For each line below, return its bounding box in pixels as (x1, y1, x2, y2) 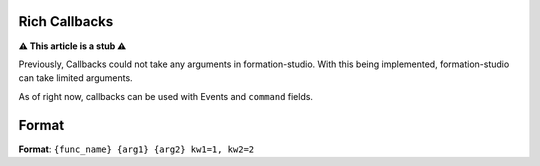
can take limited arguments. (18, 72, 134, 84)
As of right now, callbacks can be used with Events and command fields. (18, 90, 314, 102)
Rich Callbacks (18, 13, 114, 30)
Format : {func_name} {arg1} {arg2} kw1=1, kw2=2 (18, 143, 255, 155)
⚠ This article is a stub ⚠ (18, 40, 127, 52)
